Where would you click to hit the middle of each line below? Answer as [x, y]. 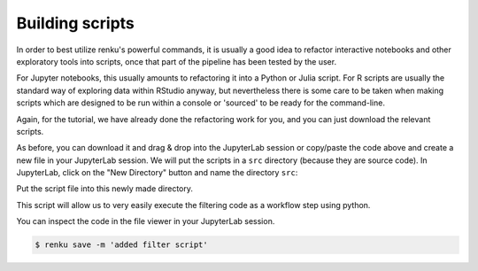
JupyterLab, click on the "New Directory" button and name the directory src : [157, 173]
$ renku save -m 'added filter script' [121, 245]
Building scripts [75, 23]
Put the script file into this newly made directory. [105, 189]
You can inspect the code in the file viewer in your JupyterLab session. [146, 221]
